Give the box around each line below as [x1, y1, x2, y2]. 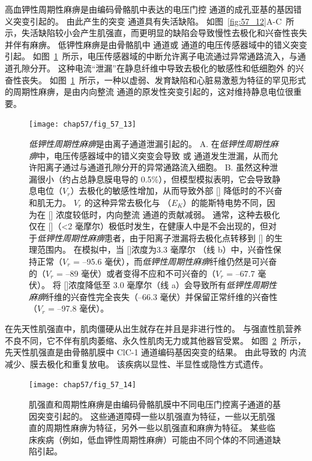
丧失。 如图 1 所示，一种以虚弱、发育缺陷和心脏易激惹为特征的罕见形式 [21, 73, 306, 86]
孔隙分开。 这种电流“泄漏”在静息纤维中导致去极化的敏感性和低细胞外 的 [13, 61, 296, 74]
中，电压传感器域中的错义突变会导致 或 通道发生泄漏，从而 [37, 149, 270, 161]
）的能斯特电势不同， [182, 196, 267, 208]
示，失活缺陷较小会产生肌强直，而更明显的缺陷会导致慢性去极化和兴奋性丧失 [5, 26, 307, 39]
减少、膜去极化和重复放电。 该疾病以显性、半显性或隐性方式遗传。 [5, 357, 268, 370]
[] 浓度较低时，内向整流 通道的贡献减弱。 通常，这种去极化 [48, 208, 280, 220]
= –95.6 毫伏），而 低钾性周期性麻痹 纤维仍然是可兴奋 [73, 255, 277, 267]
